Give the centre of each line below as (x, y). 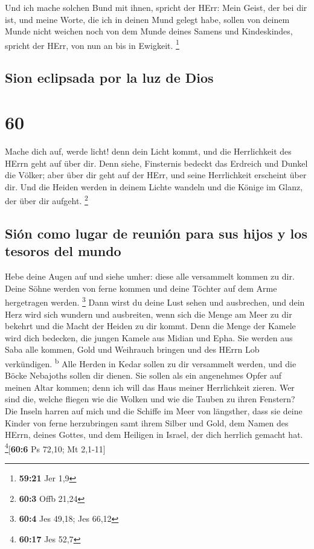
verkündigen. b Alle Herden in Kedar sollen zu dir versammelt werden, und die (151, 362)
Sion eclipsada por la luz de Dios (109, 78)
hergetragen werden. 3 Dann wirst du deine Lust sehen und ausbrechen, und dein (155, 301)
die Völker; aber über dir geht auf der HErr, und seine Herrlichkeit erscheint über (156, 175)
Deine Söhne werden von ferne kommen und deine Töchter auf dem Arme (141, 288)
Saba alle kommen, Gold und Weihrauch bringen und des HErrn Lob (132, 349)
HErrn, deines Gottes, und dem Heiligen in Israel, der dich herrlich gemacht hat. (154, 435)
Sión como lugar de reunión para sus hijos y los (156, 233)
